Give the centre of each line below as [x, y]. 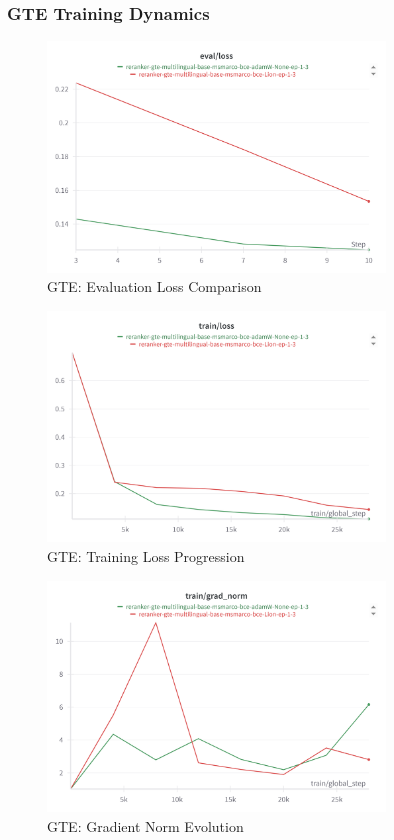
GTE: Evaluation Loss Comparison [154, 286]
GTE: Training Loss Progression [146, 556]
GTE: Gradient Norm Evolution [145, 825]
